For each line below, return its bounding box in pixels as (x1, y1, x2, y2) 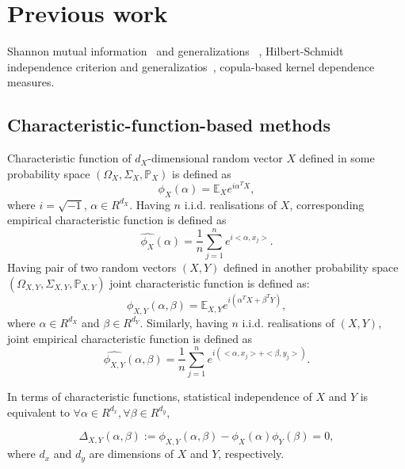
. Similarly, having (139, 314, 228, 330)
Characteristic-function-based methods (7, 112, 331, 137)
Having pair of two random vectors (7, 259, 177, 276)
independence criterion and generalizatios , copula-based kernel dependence (7, 58, 375, 74)
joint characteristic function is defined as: (109, 274, 310, 291)
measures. (7, 74, 55, 90)
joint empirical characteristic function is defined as (7, 330, 253, 346)
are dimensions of (89, 445, 174, 462)
